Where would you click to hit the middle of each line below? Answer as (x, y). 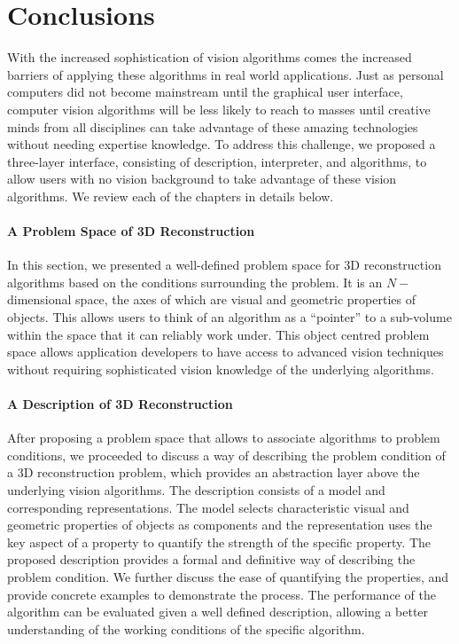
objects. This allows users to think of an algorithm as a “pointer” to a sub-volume (229, 317)
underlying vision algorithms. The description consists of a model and (196, 490)
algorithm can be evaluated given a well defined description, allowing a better (218, 612)
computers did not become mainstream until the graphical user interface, (205, 92)
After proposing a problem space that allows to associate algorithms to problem (224, 438)
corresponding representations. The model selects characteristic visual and (208, 507)
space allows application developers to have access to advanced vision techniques (226, 352)
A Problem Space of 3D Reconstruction (131, 231)
